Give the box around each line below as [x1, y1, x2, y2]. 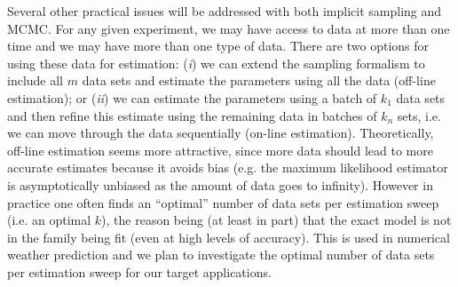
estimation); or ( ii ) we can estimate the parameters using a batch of [7, 88, 377, 107]
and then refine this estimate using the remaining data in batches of [7, 106, 377, 124]
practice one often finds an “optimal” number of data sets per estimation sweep [7, 193, 439, 211]
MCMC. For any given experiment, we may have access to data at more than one [7, 19, 450, 37]
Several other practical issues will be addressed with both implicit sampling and [7, 2, 442, 20]
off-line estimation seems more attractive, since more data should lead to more [7, 140, 433, 159]
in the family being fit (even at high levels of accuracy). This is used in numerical [7, 227, 450, 246]
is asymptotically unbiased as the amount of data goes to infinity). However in [7, 175, 433, 194]
